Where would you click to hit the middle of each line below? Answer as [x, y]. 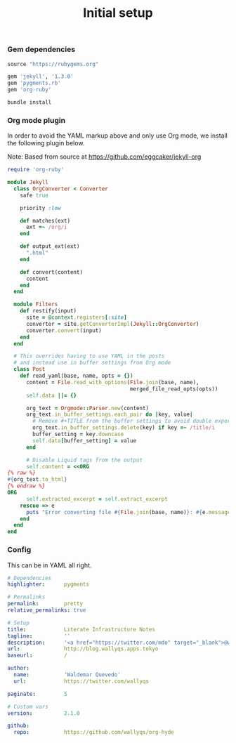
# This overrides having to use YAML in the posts [89, 356]
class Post [29, 369]
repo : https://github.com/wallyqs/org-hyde [94, 732]
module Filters [36, 304]
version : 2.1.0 [44, 713]
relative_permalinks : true [47, 610]
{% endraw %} [26, 486]
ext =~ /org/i [47, 227]
